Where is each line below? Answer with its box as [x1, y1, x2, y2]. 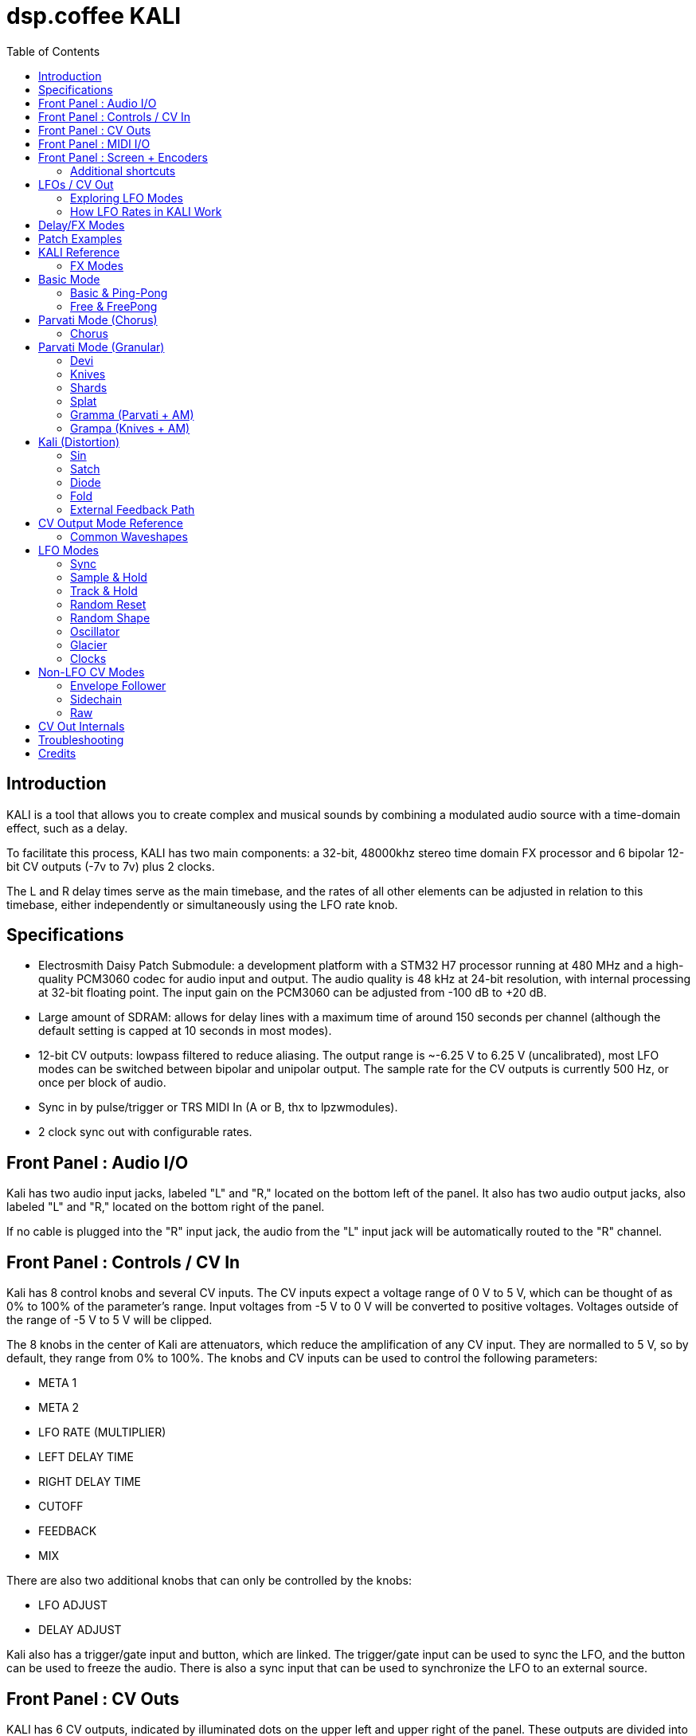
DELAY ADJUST [38, 1623, 122, 1637]
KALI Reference [38, 245, 120, 259]
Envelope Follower [70, 678, 166, 692]
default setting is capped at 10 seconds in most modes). [38, 1024, 332, 1038]
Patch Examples [38, 231, 123, 245]
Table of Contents [6, 44, 100, 58]
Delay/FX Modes [38, 217, 125, 232]
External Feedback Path [70, 502, 195, 516]
